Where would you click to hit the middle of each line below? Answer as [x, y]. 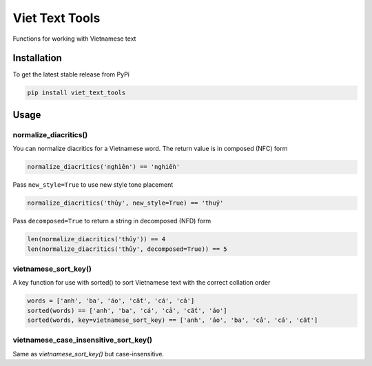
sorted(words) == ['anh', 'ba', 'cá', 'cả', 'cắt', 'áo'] [127, 311]
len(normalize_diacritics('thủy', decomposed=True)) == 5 [127, 249]
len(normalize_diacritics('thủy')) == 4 [96, 239]
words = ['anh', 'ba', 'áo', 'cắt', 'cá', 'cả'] [111, 301]
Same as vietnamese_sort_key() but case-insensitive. [89, 354]
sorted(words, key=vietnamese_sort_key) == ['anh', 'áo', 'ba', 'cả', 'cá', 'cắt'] [173, 320]
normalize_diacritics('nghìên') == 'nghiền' [104, 167]
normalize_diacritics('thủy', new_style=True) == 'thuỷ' [125, 203]
